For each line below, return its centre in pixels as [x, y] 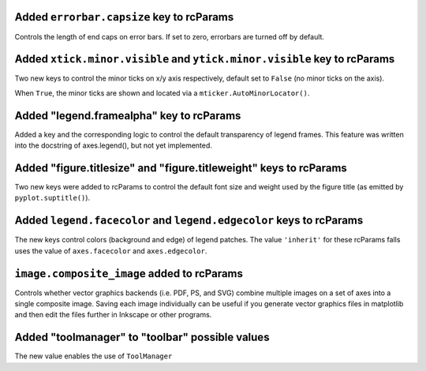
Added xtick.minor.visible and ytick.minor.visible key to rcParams [205, 59]
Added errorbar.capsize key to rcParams [124, 17]
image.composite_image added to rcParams [129, 274]
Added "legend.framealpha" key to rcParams [128, 116]
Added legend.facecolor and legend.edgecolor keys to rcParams [189, 221]
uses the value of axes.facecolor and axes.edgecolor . [111, 251]
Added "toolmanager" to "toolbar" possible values [142, 337]
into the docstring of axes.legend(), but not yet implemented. [114, 145]
